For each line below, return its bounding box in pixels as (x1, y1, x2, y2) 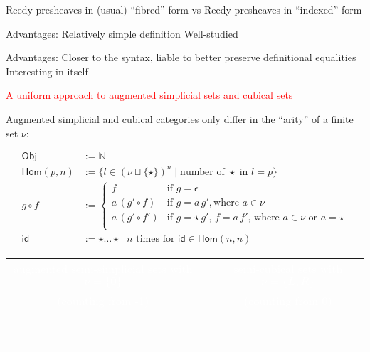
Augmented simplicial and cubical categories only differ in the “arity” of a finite (6, 111, 354, 126)
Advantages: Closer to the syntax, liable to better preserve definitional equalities (6, 50, 356, 65)
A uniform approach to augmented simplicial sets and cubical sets (6, 87, 293, 102)
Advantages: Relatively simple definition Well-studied (6, 26, 238, 41)
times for (136, 234, 175, 245)
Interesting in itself (6, 63, 88, 78)
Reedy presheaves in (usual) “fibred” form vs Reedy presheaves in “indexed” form (6, 2, 362, 16)
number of (180, 166, 225, 177)
